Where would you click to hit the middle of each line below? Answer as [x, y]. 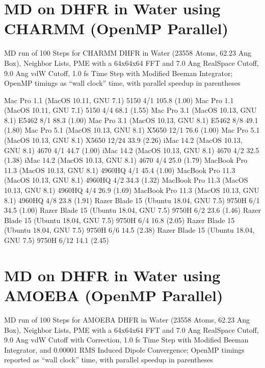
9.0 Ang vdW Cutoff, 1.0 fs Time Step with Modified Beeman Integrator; [118, 73]
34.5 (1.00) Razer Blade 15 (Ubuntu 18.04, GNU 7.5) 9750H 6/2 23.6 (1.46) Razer [132, 210]
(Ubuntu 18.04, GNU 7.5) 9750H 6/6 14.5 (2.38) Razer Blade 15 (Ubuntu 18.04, [129, 230]
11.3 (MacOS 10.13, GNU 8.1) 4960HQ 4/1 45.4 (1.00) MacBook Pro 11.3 [120, 170]
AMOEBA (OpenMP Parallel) [114, 295]
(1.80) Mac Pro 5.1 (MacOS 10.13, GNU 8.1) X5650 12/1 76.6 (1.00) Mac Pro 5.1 [132, 130]
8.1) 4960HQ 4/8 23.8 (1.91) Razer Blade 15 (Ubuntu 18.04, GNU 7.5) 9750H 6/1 [132, 200]
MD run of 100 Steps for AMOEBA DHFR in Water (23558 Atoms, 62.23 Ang [127, 319]
